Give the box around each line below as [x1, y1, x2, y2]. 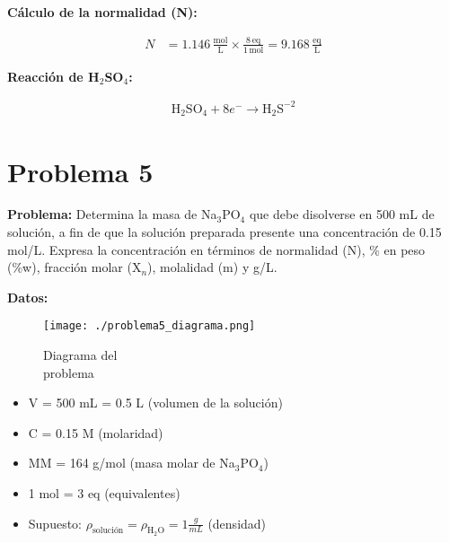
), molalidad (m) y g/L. [147, 258, 277, 276]
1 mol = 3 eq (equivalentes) [28, 484, 180, 503]
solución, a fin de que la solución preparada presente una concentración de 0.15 [7, 223, 442, 241]
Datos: [7, 287, 48, 306]
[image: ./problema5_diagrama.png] [43, 320, 256, 333]
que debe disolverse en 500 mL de [249, 205, 435, 223]
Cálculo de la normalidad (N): [7, 3, 198, 21]
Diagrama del [43, 346, 118, 364]
